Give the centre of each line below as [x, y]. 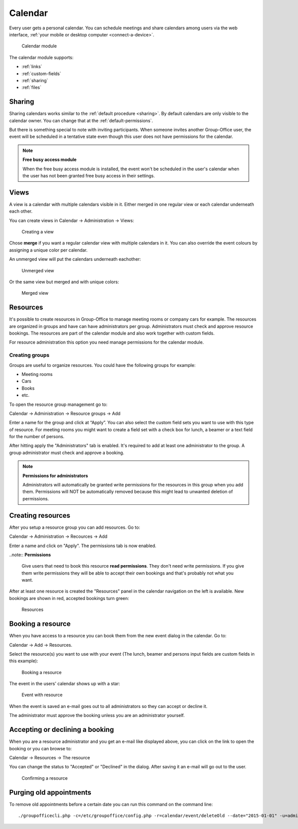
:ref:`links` [32, 67]
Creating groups [29, 355]
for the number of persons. [37, 437]
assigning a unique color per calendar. [48, 250]
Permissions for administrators [55, 475]
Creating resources [40, 515]
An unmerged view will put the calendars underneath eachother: [75, 259]
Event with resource [42, 695]
